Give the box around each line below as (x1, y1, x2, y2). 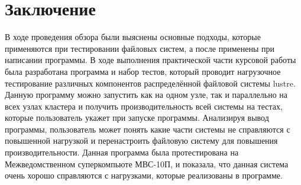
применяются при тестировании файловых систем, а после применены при (5, 42, 275, 54)
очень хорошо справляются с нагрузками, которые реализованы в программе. (5, 169, 283, 181)
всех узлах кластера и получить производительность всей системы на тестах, (5, 100, 283, 112)
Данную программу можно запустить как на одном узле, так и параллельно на (5, 88, 288, 101)
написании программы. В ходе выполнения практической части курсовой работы (5, 54, 296, 66)
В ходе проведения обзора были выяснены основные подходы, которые (5, 31, 261, 43)
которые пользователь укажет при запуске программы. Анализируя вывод (5, 111, 269, 124)
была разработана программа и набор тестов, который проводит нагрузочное (5, 65, 281, 77)
